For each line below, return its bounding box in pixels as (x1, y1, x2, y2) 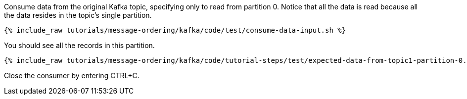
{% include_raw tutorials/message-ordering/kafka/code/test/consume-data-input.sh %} (4, 26, 346, 34)
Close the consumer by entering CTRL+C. (4, 71, 140, 80)
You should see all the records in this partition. (4, 41, 155, 49)
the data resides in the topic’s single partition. (4, 11, 152, 19)
